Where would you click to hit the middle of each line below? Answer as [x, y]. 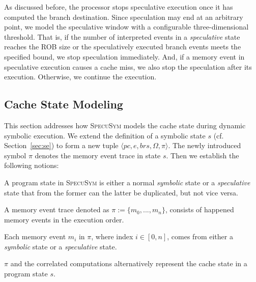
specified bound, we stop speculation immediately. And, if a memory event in [124, 56]
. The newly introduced [205, 145]
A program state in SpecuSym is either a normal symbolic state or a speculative [127, 182]
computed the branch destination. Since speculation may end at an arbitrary [124, 17]
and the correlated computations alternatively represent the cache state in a [129, 263]
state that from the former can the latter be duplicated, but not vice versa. [121, 192]
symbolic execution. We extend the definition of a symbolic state [105, 135]
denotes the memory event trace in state [98, 155]
